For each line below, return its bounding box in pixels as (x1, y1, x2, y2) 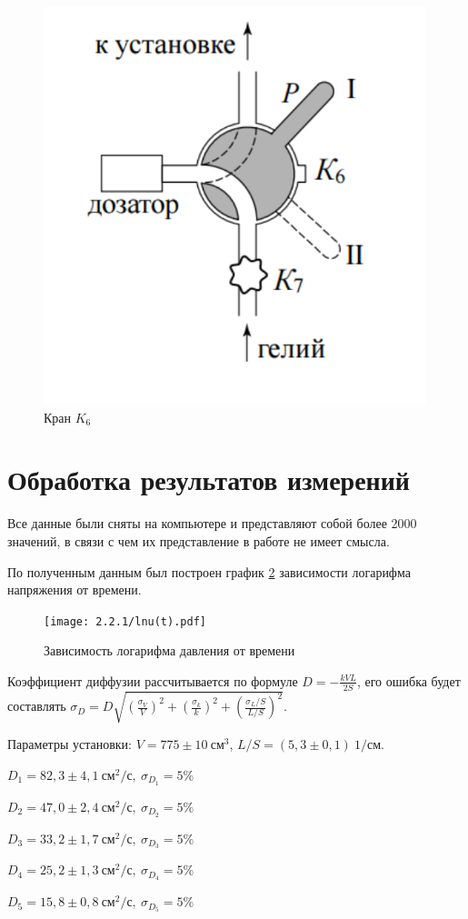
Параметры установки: (7, 734, 132, 754)
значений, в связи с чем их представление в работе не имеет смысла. (7, 531, 390, 550)
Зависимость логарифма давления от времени (44, 641, 295, 660)
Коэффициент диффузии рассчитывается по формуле (7, 671, 298, 690)
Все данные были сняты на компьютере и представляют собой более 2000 (7, 514, 417, 533)
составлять (7, 696, 66, 715)
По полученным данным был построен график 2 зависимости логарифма (7, 562, 411, 581)
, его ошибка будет (356, 671, 461, 690)
